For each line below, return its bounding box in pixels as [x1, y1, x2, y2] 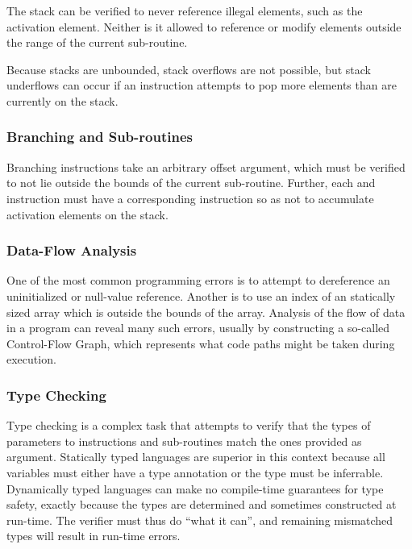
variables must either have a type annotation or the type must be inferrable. [6, 464, 384, 480]
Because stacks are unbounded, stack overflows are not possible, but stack [6, 60, 371, 77]
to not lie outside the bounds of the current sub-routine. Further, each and [6, 174, 376, 191]
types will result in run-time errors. [6, 527, 181, 544]
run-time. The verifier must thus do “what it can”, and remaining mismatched [6, 511, 393, 528]
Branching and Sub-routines [6, 127, 193, 147]
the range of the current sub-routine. [6, 34, 188, 51]
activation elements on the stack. [6, 206, 169, 223]
